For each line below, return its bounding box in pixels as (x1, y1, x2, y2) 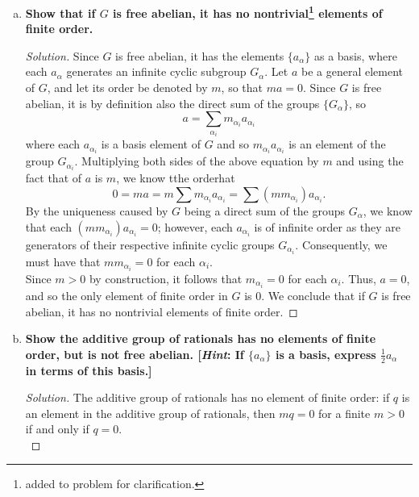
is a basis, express (275, 345, 376, 362)
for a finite (318, 404, 371, 421)
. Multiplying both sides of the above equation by (74, 152, 319, 169)
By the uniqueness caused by (25, 203, 168, 219)
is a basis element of (101, 136, 201, 152)
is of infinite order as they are (254, 218, 401, 235)
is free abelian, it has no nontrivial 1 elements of (113, 2, 383, 21)
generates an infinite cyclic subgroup (66, 63, 247, 80)
